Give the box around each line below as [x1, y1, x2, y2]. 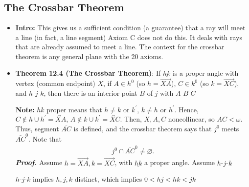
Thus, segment [15, 123, 59, 133]
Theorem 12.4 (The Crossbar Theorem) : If [15, 67, 161, 78]
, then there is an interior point [44, 87, 137, 98]
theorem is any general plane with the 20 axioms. [15, 51, 163, 61]
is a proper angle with [172, 67, 239, 78]
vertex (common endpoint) [15, 78, 95, 88]
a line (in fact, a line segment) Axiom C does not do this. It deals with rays [15, 32, 242, 42]
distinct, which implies [74, 174, 142, 184]
